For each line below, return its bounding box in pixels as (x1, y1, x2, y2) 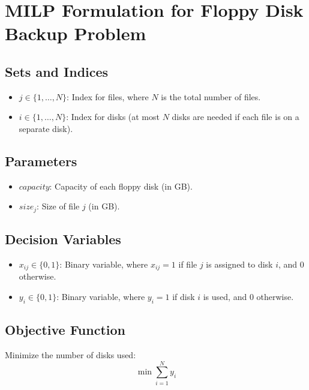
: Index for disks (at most (66, 110, 160, 123)
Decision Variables (5, 230, 121, 248)
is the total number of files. (161, 90, 261, 103)
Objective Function (5, 320, 126, 339)
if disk (172, 290, 195, 303)
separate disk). (19, 122, 73, 134)
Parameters (5, 151, 77, 170)
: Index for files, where (67, 90, 149, 103)
